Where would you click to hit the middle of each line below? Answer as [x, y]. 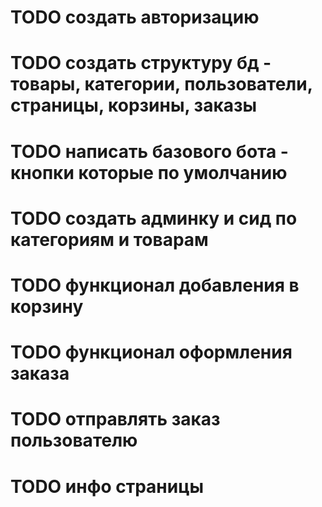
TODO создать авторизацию [135, 17]
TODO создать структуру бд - [141, 63]
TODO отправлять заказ [115, 419]
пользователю [74, 440]
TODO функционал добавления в [155, 285]
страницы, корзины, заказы [134, 105]
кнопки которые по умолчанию [149, 172]
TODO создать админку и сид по [154, 218]
